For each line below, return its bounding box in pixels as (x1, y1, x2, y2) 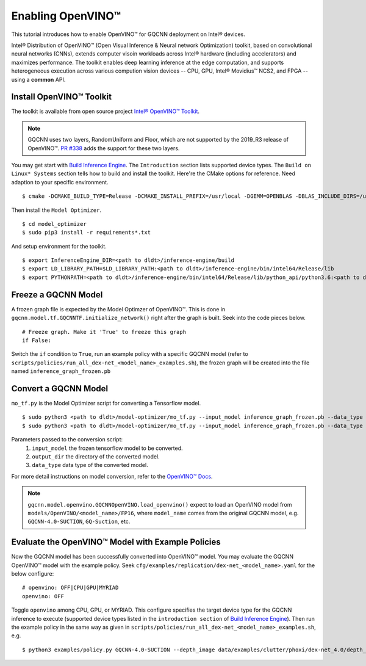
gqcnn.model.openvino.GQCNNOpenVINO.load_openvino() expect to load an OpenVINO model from (27, 501, 292, 508)
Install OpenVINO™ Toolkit (11, 92, 112, 102)
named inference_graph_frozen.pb (11, 367, 111, 375)
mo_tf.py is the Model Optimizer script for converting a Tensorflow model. (11, 400, 201, 407)
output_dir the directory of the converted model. (32, 452, 160, 460)
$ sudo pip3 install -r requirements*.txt (22, 229, 151, 236)
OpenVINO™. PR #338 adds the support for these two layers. (27, 144, 180, 152)
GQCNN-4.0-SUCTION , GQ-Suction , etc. (27, 518, 131, 525)
